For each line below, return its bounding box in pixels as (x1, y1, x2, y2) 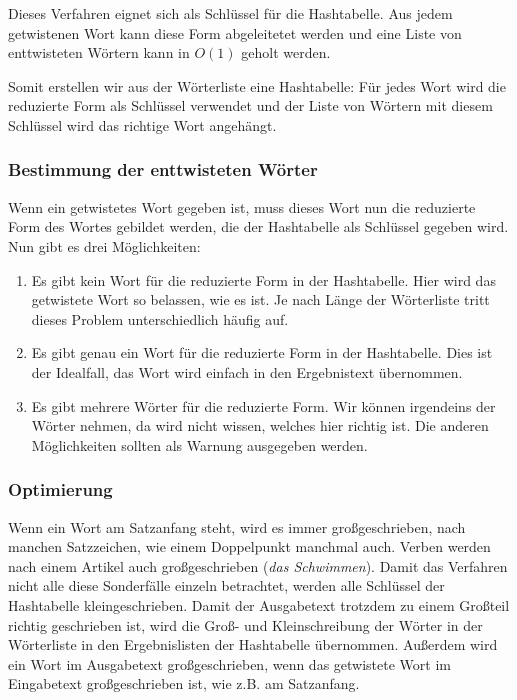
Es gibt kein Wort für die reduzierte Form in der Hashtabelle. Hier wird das (31, 269, 496, 290)
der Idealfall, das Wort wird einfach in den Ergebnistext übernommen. (31, 361, 463, 382)
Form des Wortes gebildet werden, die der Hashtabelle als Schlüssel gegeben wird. (8, 216, 509, 237)
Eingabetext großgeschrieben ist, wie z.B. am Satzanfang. (8, 673, 360, 694)
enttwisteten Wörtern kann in (8, 42, 190, 63)
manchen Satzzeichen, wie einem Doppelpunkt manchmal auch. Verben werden (8, 536, 491, 557)
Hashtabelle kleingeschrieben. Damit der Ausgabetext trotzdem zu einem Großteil (8, 594, 510, 615)
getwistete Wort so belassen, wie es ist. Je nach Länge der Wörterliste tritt (31, 289, 490, 310)
